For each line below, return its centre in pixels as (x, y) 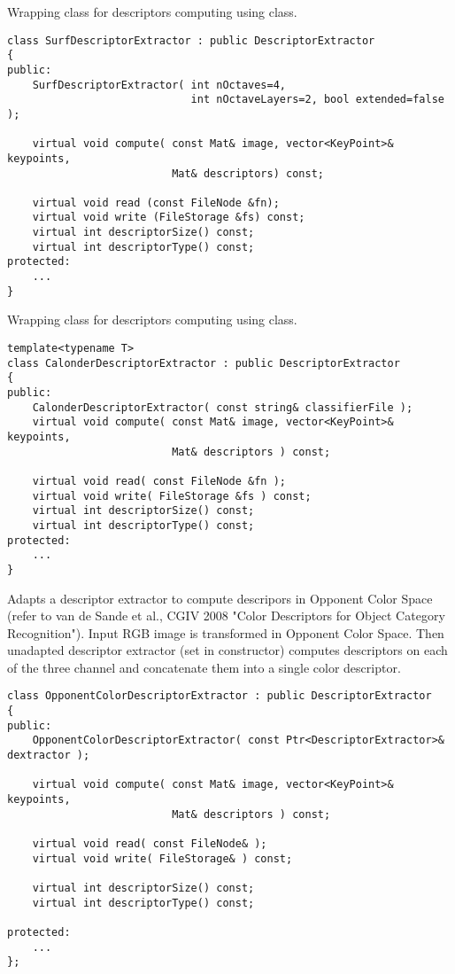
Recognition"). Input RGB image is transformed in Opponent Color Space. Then (226, 632)
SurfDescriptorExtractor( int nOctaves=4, (159, 85)
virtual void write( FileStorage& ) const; (162, 858)
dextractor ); (49, 756)
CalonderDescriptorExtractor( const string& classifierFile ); (223, 407)
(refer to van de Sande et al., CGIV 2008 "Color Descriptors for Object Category (226, 616)
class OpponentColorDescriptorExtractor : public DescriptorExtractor (220, 696)
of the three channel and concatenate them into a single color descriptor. (204, 667)
